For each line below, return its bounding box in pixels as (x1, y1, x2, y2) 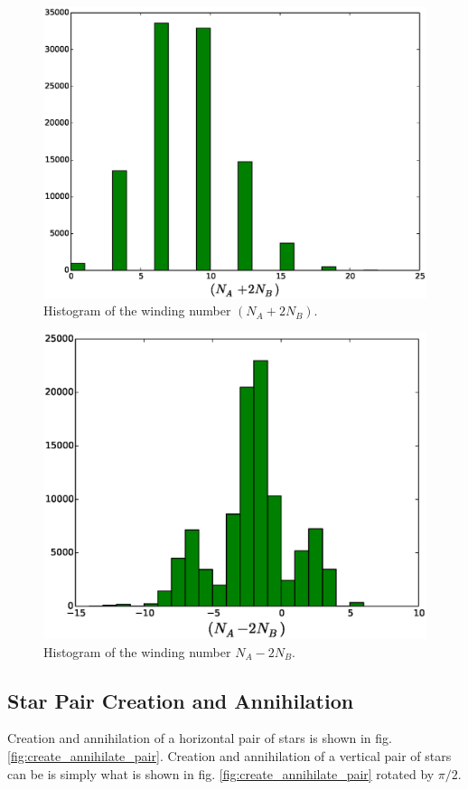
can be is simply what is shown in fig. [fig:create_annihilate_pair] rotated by (7, 764, 435, 783)
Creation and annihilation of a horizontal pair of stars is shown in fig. (7, 729, 392, 748)
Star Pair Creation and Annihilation (7, 686, 354, 714)
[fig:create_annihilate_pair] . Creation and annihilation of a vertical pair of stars (7, 747, 452, 765)
